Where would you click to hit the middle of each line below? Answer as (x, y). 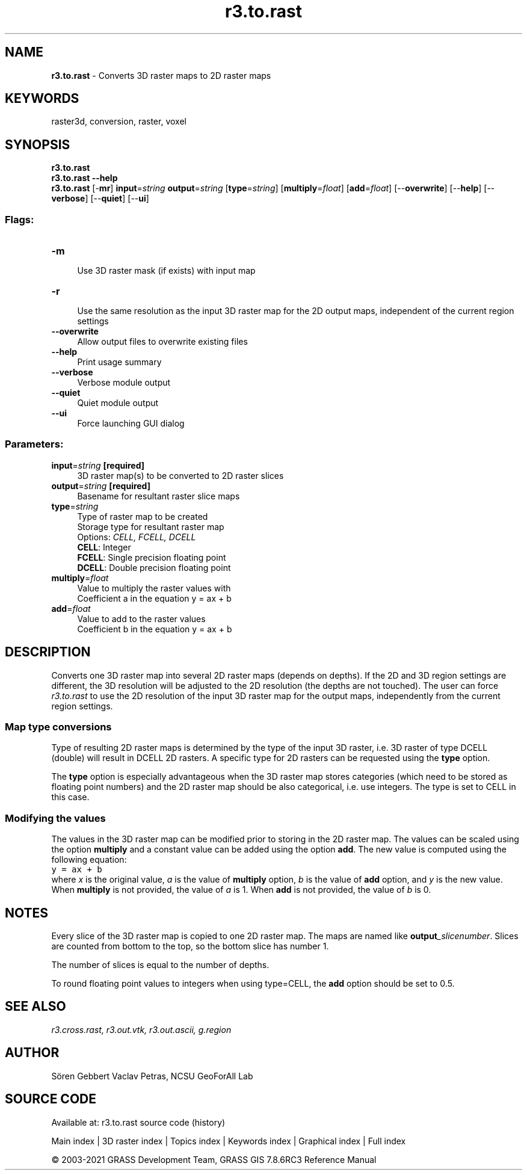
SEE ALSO (35, 1007)
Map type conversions (58, 727)
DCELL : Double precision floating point (154, 567)
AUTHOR (32, 1053)
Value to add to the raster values (141, 618)
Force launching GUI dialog (131, 424)
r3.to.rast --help (85, 178)
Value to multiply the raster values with (154, 588)
